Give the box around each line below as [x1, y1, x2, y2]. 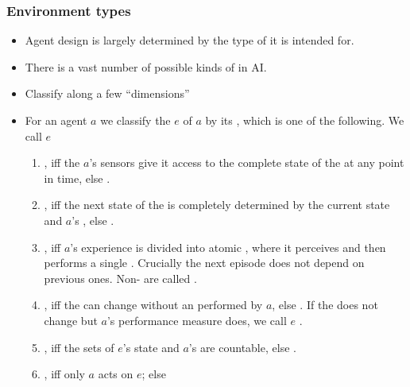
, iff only [44, 366, 85, 382]
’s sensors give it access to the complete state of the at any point [89, 154, 404, 171]
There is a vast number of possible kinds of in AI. [25, 58, 267, 75]
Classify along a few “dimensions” [25, 85, 190, 102]
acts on [98, 366, 133, 382]
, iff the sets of [44, 339, 114, 355]
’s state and [122, 339, 180, 355]
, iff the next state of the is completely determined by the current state [44, 196, 390, 213]
